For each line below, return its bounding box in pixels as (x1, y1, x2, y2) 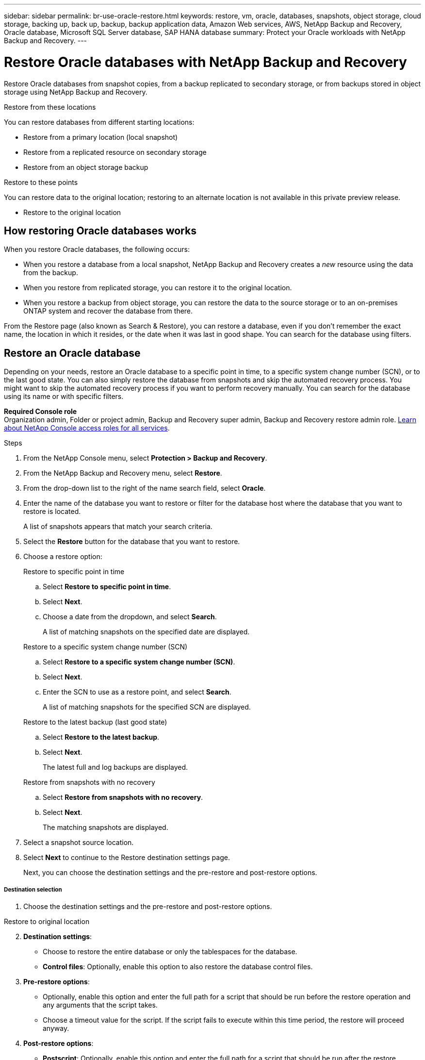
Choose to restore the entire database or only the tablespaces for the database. (43, 947, 297, 956)
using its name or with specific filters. (4, 392, 124, 401)
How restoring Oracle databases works (4, 224, 196, 237)
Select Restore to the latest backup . (43, 733, 160, 742)
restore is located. (23, 507, 81, 516)
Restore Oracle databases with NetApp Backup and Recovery (4, 53, 407, 70)
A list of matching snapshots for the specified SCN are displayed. (43, 703, 251, 712)
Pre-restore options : (23, 977, 90, 986)
